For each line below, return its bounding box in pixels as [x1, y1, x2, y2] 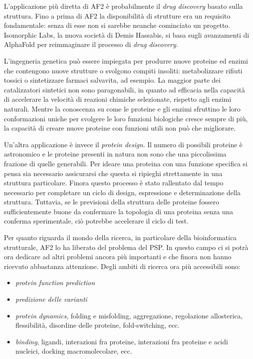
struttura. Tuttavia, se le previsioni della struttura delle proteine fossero [4, 197, 219, 207]
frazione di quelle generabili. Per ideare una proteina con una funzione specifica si [4, 158, 248, 168]
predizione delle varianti [15, 294, 87, 304]
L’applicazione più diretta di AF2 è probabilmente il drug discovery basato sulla [4, 1, 243, 11]
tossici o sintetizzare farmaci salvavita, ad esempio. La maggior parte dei [4, 75, 221, 85]
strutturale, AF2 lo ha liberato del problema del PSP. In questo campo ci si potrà [4, 242, 249, 252]
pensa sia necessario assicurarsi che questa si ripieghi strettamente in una [4, 168, 223, 178]
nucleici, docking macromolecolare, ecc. [15, 346, 132, 356]
